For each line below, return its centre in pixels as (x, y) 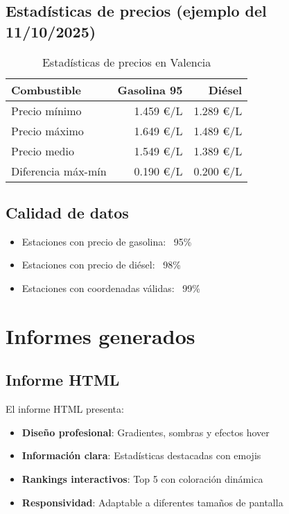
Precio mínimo (46, 110)
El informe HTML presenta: (65, 409)
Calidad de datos (67, 212)
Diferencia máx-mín (59, 171)
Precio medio (43, 151)
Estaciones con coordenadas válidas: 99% (111, 288)
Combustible (46, 89)
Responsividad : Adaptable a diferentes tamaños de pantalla (152, 502)
